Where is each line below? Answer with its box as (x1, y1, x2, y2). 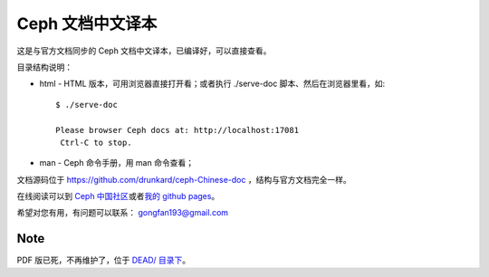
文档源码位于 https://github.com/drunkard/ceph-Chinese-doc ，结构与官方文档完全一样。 (16, 174, 352, 185)
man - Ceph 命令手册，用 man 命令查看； (39, 158, 195, 168)
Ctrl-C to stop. (60, 137, 132, 148)
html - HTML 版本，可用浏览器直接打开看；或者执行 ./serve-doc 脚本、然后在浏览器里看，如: (39, 78, 385, 90)
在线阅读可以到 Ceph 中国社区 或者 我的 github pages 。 (16, 191, 220, 202)
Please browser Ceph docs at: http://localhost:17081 (55, 125, 299, 135)
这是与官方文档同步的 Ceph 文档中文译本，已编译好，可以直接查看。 (16, 45, 272, 56)
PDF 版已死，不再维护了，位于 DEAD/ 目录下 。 (16, 254, 190, 266)
